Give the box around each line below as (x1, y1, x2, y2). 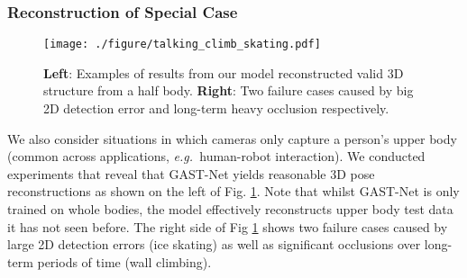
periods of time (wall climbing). (37, 252, 212, 271)
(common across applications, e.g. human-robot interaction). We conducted (7, 147, 426, 166)
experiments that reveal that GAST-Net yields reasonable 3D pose (7, 164, 375, 183)
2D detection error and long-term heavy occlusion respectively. (43, 99, 389, 118)
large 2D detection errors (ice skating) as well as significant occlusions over (7, 235, 421, 254)
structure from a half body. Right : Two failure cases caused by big (43, 81, 414, 100)
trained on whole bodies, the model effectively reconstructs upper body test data (7, 200, 453, 219)
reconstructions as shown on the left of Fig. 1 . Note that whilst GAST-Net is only (7, 182, 460, 201)
